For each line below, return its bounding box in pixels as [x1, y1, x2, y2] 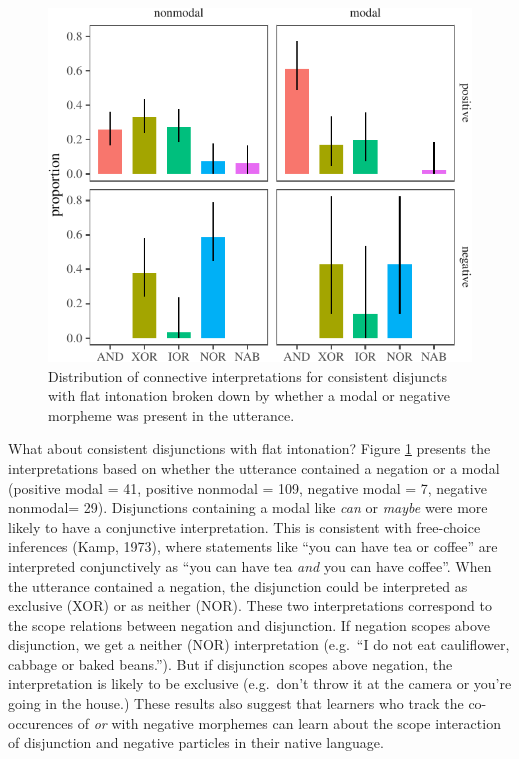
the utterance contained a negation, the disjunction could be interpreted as [8, 575, 468, 596]
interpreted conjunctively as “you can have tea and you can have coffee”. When [8, 555, 492, 576]
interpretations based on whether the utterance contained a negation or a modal [8, 457, 500, 478]
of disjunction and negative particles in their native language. [8, 732, 384, 753]
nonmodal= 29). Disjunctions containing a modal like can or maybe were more [8, 497, 488, 518]
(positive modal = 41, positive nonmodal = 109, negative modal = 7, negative [8, 477, 487, 498]
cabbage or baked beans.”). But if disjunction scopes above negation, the [8, 653, 453, 674]
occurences [8, 712, 74, 733]
